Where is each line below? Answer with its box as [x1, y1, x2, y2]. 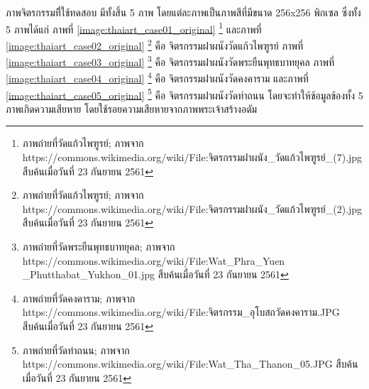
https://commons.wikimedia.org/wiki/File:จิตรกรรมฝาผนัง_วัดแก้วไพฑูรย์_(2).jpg [22, 201, 363, 216]
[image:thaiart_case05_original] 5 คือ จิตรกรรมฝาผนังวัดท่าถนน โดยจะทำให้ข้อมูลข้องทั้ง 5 [6, 85, 363, 102]
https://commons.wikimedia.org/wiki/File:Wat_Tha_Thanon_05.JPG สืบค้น [22, 356, 358, 371]
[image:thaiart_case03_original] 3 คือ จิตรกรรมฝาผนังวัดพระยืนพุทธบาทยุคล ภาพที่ [6, 53, 335, 69]
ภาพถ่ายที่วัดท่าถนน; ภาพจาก [22, 342, 130, 357]
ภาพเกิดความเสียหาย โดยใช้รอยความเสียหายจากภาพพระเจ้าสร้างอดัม [6, 101, 258, 116]
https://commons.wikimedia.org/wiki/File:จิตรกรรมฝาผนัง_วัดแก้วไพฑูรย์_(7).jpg [22, 150, 363, 165]
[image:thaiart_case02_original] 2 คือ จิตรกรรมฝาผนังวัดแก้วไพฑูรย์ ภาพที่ [6, 35, 304, 53]
